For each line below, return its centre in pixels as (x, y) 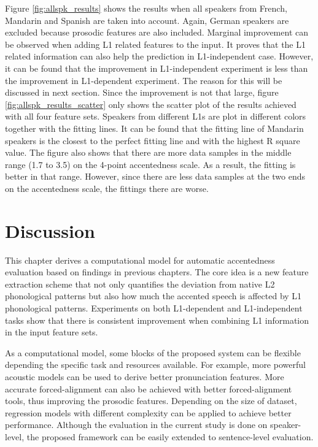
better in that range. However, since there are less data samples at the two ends (155, 176)
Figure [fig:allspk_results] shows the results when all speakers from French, (146, 8)
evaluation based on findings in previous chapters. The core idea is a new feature (157, 272)
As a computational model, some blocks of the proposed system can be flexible (153, 352)
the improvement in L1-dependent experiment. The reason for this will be (144, 80)
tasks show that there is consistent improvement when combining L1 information (157, 320)
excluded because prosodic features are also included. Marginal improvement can (157, 32)
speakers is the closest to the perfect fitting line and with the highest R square (153, 140)
